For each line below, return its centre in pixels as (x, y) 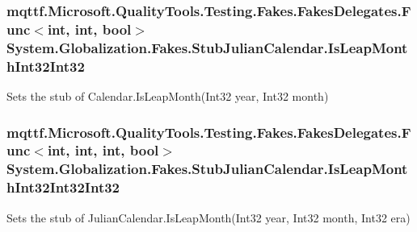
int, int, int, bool (103, 150)
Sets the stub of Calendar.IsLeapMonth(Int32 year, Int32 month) (168, 95)
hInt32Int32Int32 (63, 187)
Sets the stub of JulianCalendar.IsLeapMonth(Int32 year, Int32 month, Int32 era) (208, 217)
